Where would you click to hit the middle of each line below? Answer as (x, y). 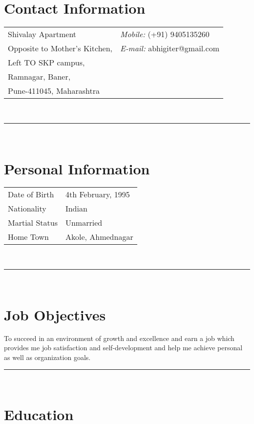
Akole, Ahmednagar (99, 237)
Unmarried (84, 223)
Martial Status (33, 223)
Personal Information (77, 168)
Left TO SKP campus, (46, 63)
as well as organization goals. (47, 357)
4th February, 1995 (97, 194)
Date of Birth (31, 194)
